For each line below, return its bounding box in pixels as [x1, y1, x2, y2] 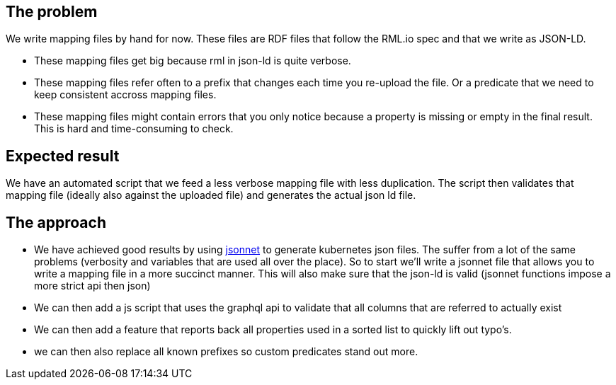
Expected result [6, 146, 120, 165]
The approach [6, 213, 106, 231]
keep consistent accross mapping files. [34, 88, 217, 101]
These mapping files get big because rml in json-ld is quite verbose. [34, 54, 351, 67]
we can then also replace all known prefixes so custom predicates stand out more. [34, 345, 418, 358]
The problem [6, 3, 98, 21]
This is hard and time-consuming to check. [34, 122, 234, 135]
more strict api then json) [34, 280, 151, 292]
